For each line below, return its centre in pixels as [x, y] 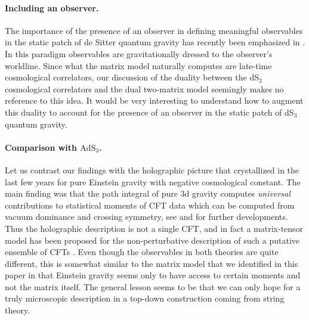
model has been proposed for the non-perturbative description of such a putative [152, 240]
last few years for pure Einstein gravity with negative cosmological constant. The [153, 181]
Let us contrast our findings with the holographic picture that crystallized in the [152, 170]
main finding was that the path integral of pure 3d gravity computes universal [148, 193]
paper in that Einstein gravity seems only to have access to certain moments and [153, 275]
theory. [18, 310]
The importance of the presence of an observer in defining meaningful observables [154, 30]
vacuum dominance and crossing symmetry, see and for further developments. [146, 217]
